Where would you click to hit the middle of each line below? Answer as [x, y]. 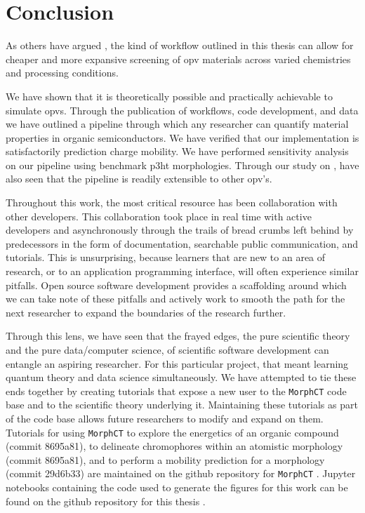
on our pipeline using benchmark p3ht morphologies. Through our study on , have [182, 165]
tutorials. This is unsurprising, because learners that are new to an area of [166, 257]
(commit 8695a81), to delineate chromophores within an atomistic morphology [174, 446]
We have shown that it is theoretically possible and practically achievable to [169, 96]
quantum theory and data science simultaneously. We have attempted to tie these [181, 377]
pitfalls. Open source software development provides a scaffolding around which [176, 285]
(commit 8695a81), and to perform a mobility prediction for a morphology [165, 459]
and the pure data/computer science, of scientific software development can [167, 349]
